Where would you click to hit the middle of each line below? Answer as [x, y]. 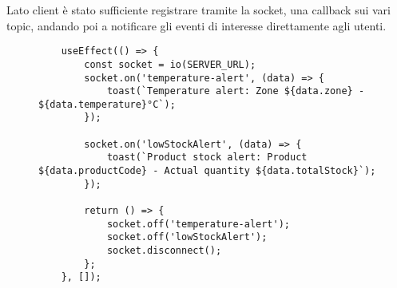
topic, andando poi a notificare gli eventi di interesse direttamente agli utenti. [197, 25]
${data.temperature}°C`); [107, 104]
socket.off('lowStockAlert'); [187, 237]
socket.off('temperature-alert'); [198, 224]
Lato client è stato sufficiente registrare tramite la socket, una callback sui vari [198, 10]
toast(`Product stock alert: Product [207, 158]
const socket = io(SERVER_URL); [170, 64]
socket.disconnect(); [164, 251]
